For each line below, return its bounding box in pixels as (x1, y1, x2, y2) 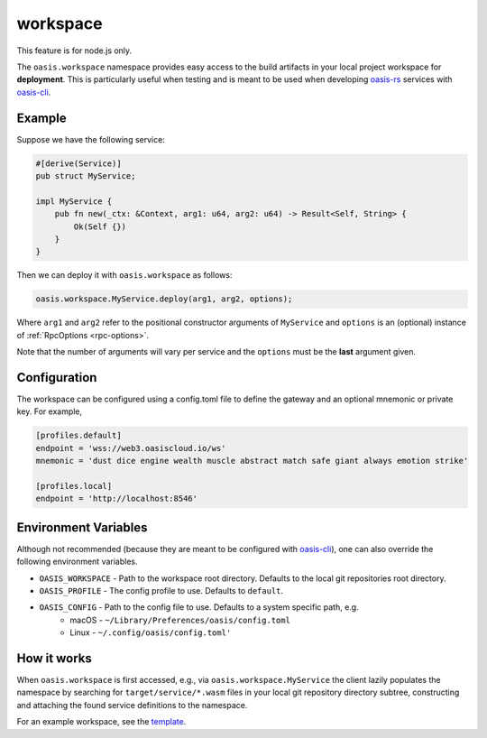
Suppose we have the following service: (16, 134, 166, 144)
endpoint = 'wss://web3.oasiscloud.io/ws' (35, 443, 226, 453)
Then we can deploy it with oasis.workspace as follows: (16, 270, 233, 281)
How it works (16, 650, 92, 666)
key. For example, (16, 406, 83, 417)
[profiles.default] (35, 430, 122, 441)
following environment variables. (16, 556, 139, 567)
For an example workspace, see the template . (16, 716, 187, 727)
